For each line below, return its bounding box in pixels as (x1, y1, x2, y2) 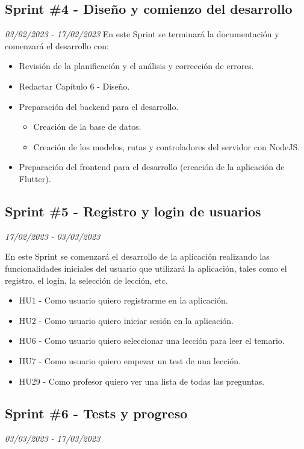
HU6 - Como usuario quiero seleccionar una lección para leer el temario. (19, 334, 285, 347)
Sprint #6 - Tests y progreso (5, 404, 188, 423)
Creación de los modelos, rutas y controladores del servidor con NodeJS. (33, 140, 300, 153)
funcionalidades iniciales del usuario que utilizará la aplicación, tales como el (5, 261, 287, 274)
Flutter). (19, 172, 51, 185)
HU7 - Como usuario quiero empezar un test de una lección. (19, 354, 241, 367)
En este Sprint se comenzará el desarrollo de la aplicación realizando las (5, 250, 270, 263)
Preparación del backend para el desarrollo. (19, 100, 179, 112)
